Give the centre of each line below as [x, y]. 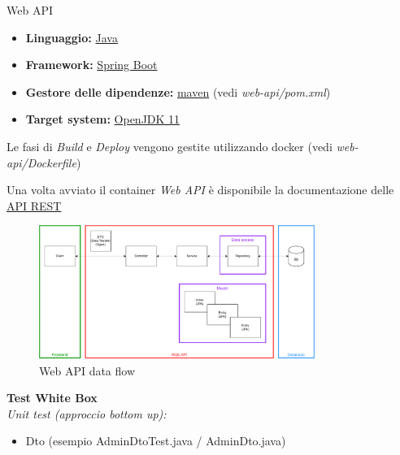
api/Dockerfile [41, 162]
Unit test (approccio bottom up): [87, 413]
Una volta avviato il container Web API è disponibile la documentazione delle [200, 190]
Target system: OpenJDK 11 [103, 119]
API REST [34, 205]
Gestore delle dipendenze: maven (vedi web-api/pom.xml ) [178, 91]
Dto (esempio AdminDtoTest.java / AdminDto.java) [156, 441]
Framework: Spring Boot [91, 65]
